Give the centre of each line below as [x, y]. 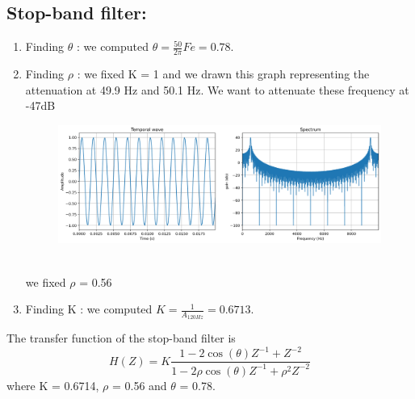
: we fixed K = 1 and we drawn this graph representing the [223, 74]
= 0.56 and [139, 385]
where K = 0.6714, [53, 385]
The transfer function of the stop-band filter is [121, 338]
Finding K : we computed [89, 309]
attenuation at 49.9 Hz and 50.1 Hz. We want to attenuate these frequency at [217, 89]
